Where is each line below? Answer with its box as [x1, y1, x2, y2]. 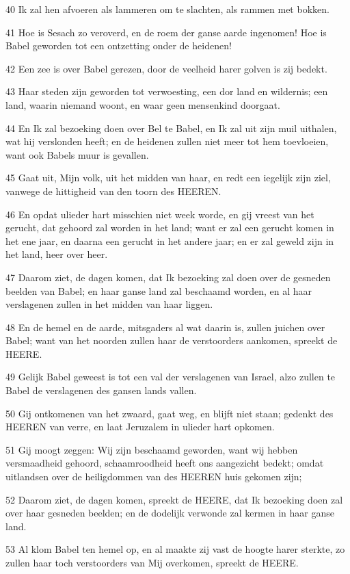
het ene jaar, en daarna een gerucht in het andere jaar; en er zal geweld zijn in [5, 233, 334, 248]
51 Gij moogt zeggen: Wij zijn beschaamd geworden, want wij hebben [5, 442, 298, 456]
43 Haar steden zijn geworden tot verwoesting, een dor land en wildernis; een [5, 84, 328, 99]
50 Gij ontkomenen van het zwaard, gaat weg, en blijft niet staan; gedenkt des [5, 406, 334, 420]
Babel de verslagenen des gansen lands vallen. [5, 383, 197, 397]
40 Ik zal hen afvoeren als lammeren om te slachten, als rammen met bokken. [5, 2, 329, 16]
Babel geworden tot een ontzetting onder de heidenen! [5, 38, 232, 53]
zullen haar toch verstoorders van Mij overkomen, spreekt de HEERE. [5, 556, 299, 569]
